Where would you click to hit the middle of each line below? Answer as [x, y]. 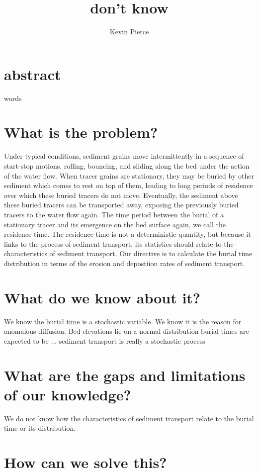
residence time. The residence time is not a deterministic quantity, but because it [128, 234]
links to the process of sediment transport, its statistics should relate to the [119, 243]
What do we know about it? [102, 297]
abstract [33, 74]
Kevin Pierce [129, 32]
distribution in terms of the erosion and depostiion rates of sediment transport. [125, 263]
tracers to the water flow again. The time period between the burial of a [114, 214]
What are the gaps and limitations [125, 375]
